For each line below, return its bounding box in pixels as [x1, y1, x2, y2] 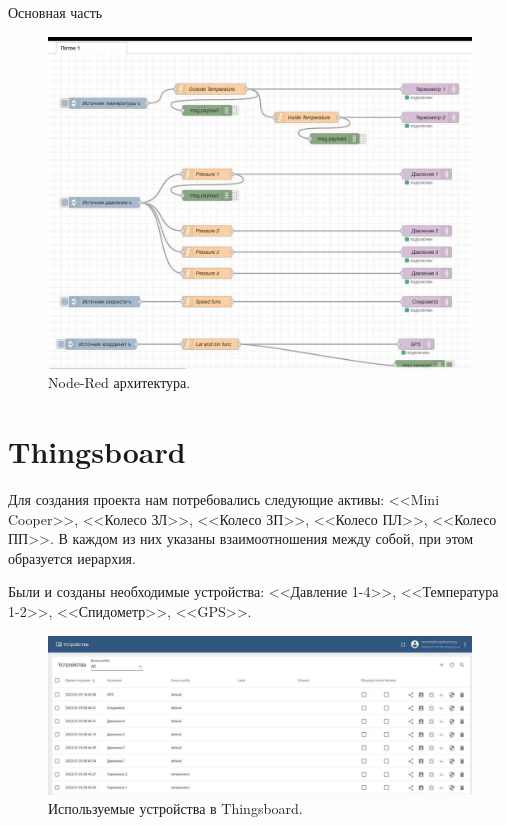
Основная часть [8, 2, 103, 22]
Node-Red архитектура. [48, 372, 191, 393]
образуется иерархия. [8, 547, 136, 568]
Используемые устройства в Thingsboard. [48, 798, 303, 819]
